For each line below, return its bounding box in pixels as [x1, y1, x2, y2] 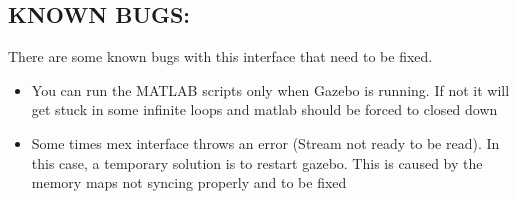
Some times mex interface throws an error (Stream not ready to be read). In [31, 132, 500, 153]
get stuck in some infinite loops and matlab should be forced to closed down [31, 99, 498, 120]
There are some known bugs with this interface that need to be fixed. [8, 46, 433, 67]
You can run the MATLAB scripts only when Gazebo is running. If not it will [31, 79, 510, 100]
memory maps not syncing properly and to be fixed [31, 172, 347, 193]
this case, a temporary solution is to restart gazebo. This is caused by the [31, 152, 483, 173]
